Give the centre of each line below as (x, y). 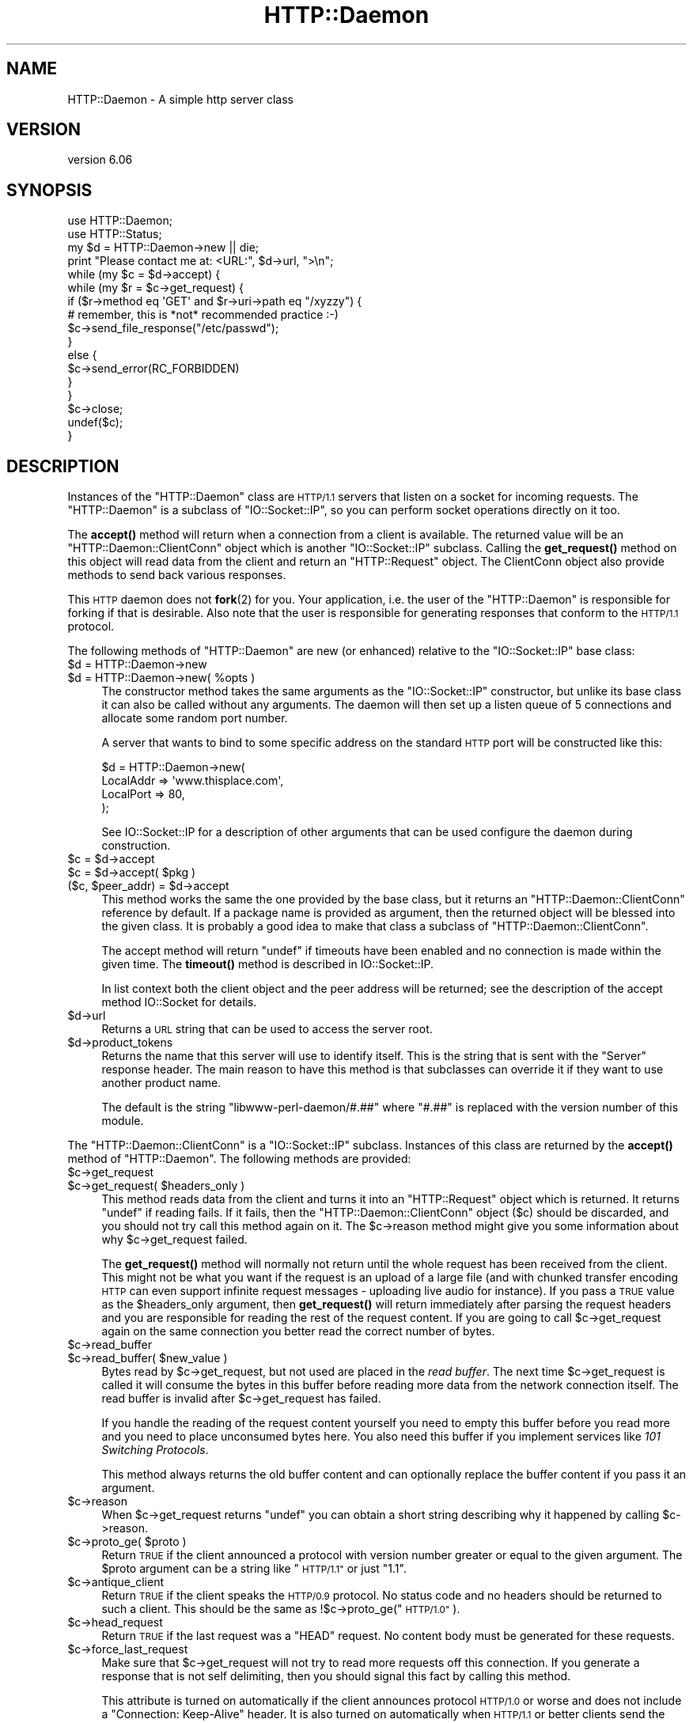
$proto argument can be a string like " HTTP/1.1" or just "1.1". (254, 1569)
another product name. (161, 1083)
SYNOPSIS (49, 190)
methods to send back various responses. (177, 575)
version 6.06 (100, 160)
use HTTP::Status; (115, 234)
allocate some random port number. (195, 718)
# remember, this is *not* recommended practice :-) (203, 315)
